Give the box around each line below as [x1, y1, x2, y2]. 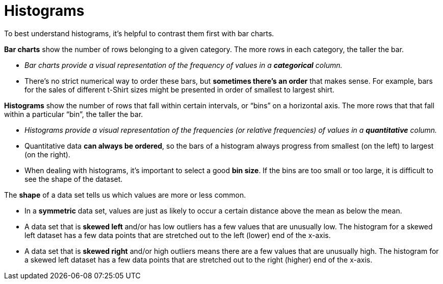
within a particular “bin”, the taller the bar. [4, 109, 143, 119]
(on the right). [24, 150, 70, 159]
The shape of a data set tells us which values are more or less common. [4, 190, 246, 199]
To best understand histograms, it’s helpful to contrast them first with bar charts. [4, 29, 274, 38]
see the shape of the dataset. [24, 174, 123, 183]
